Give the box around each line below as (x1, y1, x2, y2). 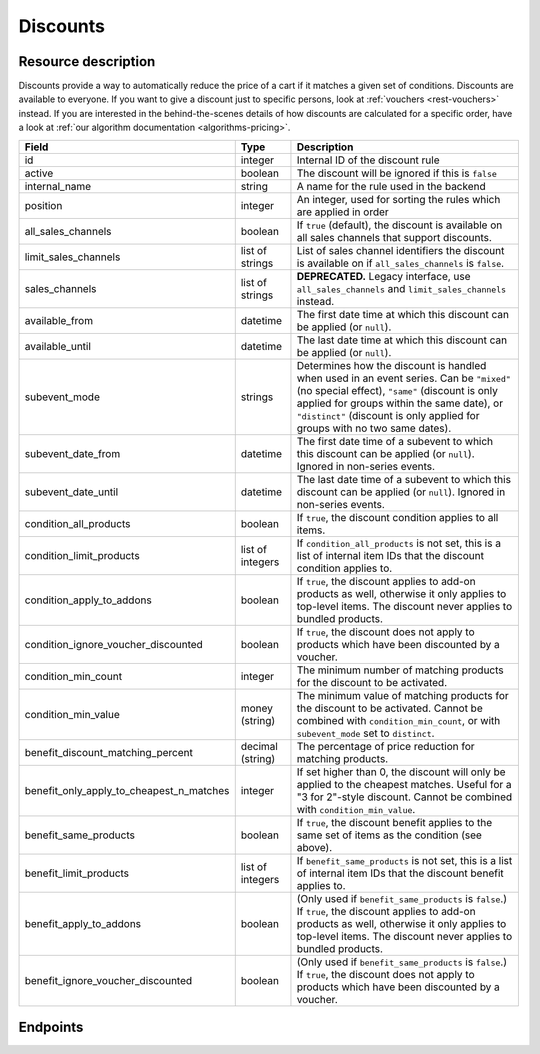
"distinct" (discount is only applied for (296, 408, 480, 422)
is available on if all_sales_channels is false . (296, 256, 505, 270)
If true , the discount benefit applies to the (296, 815, 493, 829)
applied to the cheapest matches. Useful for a (296, 777, 512, 791)
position (24, 198, 63, 212)
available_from (24, 313, 94, 327)
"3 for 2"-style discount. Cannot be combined (296, 790, 513, 804)
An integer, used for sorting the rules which (296, 192, 501, 206)
